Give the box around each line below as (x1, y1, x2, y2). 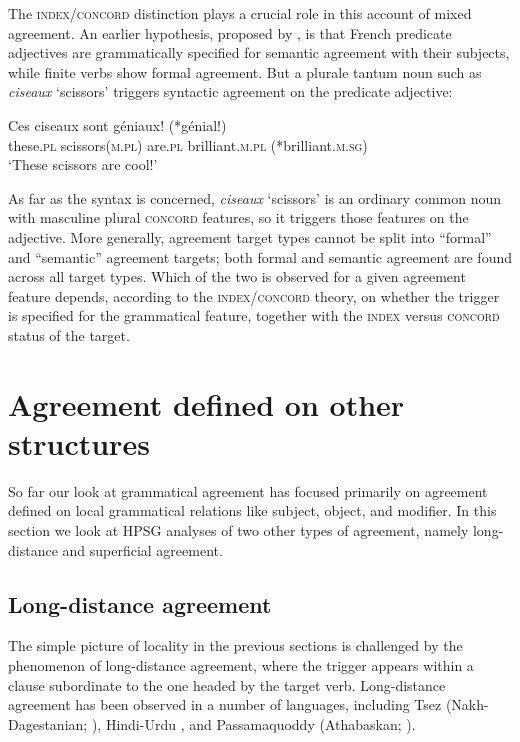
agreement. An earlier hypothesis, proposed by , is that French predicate (8, 22, 452, 43)
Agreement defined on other (8, 383, 405, 424)
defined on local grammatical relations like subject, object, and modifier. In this (8, 500, 497, 521)
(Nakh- (445, 694, 489, 715)
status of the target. (8, 324, 130, 345)
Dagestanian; (8, 713, 88, 734)
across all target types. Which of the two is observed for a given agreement (8, 266, 466, 287)
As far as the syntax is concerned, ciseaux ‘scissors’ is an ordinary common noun (8, 187, 502, 208)
